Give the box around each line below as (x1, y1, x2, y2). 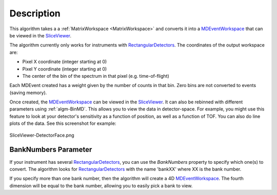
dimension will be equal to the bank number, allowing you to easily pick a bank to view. (9, 182, 193, 189)
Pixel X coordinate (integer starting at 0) (22, 59, 107, 65)
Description (9, 8, 61, 19)
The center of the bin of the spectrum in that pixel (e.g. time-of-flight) (22, 73, 169, 79)
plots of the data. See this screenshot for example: (9, 120, 116, 126)
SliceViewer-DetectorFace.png (9, 132, 74, 138)
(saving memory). (9, 90, 47, 96)
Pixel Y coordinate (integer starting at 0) (22, 66, 107, 72)
